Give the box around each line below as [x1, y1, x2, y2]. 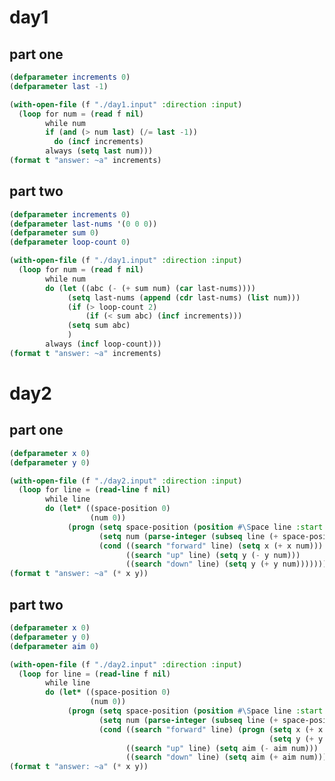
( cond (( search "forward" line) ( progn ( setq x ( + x [98, 724, 324, 735]
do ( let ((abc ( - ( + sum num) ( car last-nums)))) [45, 283, 256, 293]
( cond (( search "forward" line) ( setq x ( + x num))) [98, 541, 324, 551]
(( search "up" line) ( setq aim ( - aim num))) [125, 743, 319, 753]
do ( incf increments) [53, 137, 144, 147]
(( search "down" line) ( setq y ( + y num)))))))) [125, 559, 332, 570]
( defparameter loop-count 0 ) [9, 237, 131, 248]
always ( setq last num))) [45, 146, 154, 156]
